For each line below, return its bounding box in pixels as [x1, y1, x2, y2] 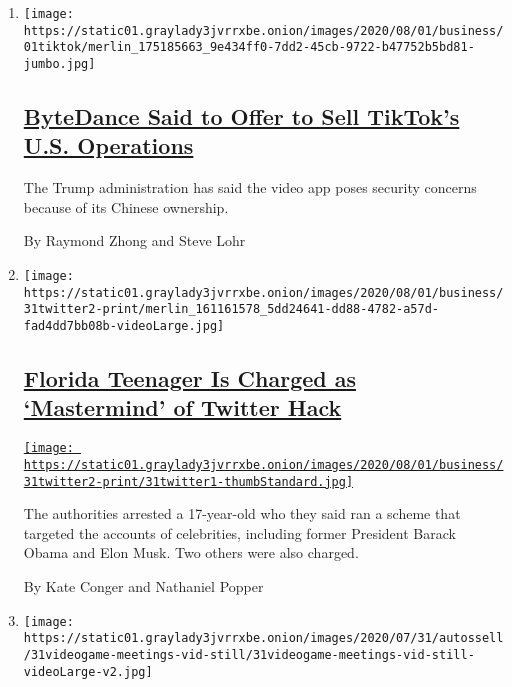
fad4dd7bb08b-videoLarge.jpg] [23, 318, 225, 333]
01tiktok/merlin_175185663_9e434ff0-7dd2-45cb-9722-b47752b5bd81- [23, 40, 475, 55]
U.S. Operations [23, 130, 194, 161]
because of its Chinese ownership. [23, 196, 229, 217]
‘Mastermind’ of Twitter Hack [23, 392, 342, 423]
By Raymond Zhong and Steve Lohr [23, 230, 246, 251]
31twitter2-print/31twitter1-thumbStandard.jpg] [23, 474, 354, 489]
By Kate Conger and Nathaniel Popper [23, 575, 264, 596]
